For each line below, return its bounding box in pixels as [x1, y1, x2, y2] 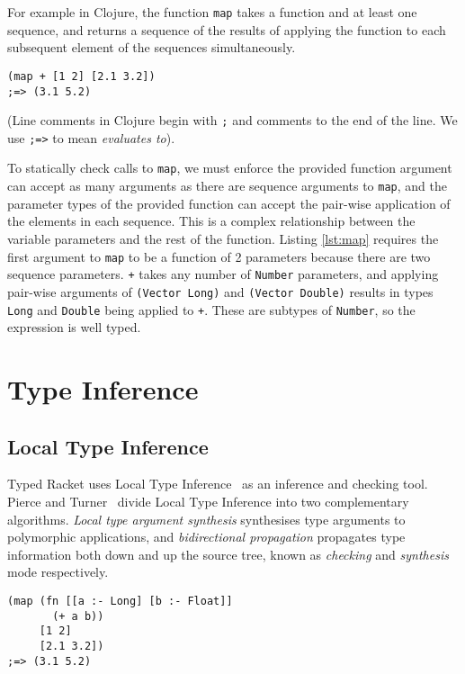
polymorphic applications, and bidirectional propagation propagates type [7, 527, 406, 546]
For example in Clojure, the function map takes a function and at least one [7, 3, 417, 21]
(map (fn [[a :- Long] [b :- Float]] [7, 594, 233, 607]
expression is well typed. [7, 318, 141, 337]
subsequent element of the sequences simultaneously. [7, 38, 296, 57]
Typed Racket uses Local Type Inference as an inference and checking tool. [7, 474, 428, 493]
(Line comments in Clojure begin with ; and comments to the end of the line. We [7, 111, 458, 130]
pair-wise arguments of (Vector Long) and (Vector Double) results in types [7, 282, 434, 301]
